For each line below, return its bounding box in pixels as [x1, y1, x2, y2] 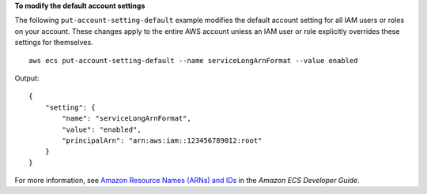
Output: [14, 73, 40, 83]
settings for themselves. [14, 38, 94, 47]
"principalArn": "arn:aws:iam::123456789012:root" [62, 136, 263, 145]
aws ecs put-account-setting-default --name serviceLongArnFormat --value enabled [28, 56, 358, 65]
